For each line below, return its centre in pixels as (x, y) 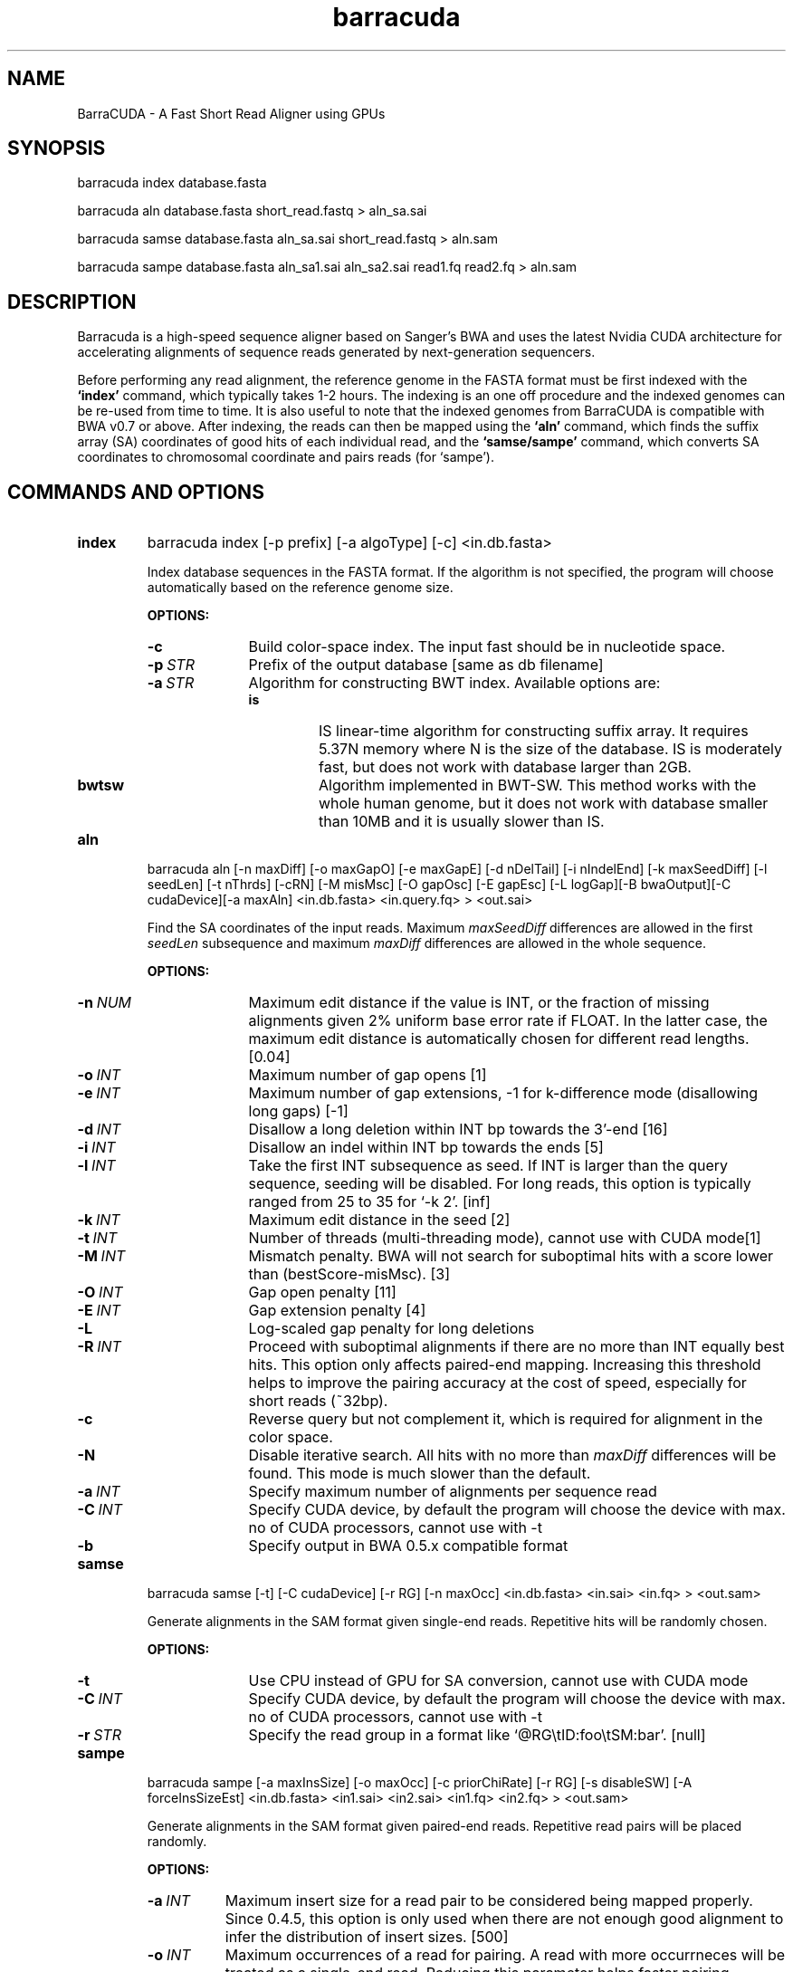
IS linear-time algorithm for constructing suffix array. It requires (533, 731)
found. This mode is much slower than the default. (420, 1474)
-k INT (99, 1220)
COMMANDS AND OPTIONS (136, 492)
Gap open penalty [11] (322, 1292)
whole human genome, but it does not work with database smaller (543, 804)
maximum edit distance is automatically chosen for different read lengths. (499, 1039)
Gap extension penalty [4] (337, 1311)
